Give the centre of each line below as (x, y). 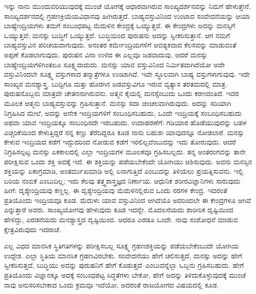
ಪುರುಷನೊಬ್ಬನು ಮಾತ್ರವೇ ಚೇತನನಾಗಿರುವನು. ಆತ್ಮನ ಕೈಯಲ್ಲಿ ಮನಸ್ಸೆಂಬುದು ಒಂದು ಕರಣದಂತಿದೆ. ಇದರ (122, 93)
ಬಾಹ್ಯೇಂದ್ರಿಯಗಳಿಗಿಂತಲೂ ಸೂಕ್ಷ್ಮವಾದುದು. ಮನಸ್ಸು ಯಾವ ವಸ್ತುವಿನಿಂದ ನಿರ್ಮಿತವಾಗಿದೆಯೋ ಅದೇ (114, 64)
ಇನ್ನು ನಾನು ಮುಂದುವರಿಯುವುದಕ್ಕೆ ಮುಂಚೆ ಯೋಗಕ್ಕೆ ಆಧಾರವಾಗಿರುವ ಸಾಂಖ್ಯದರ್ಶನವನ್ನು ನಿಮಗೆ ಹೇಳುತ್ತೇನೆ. (128, 6)
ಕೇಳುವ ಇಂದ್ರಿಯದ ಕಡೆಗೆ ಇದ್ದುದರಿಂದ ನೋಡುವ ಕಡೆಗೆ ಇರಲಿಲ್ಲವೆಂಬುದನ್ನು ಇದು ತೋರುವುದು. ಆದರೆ (120, 142)
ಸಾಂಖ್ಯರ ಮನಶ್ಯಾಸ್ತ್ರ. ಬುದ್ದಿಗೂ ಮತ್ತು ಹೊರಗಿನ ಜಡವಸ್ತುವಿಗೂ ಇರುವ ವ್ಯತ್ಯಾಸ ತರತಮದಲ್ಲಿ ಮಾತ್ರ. (116, 83)
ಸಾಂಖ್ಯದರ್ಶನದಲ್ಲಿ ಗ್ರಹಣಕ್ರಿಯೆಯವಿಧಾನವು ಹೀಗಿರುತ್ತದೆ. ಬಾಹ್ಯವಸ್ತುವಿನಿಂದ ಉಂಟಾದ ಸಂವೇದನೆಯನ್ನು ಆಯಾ (127, 16)
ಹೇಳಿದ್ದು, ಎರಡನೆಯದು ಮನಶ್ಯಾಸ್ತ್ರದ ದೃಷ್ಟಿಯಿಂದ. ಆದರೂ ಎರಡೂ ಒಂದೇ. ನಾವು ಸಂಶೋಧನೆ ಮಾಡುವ (121, 220)
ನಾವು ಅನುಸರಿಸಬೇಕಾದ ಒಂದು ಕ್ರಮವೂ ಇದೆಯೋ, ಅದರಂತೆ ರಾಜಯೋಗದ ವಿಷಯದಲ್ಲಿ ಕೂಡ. (111, 284)
